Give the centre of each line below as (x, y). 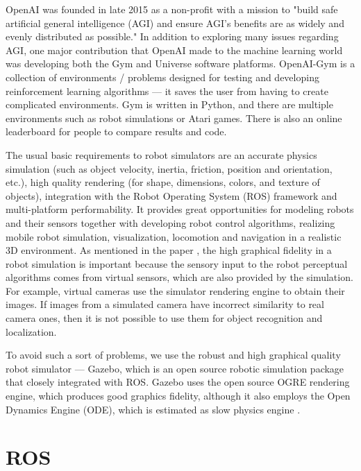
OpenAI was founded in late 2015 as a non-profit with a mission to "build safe (172, 9)
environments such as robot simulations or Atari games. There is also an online (174, 118)
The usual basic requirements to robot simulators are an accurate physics (161, 154)
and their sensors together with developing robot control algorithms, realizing (170, 222)
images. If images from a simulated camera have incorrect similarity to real (165, 304)
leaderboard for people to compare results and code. (116, 131)
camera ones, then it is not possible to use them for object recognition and (164, 318)
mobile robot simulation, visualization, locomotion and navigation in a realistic (174, 236)
